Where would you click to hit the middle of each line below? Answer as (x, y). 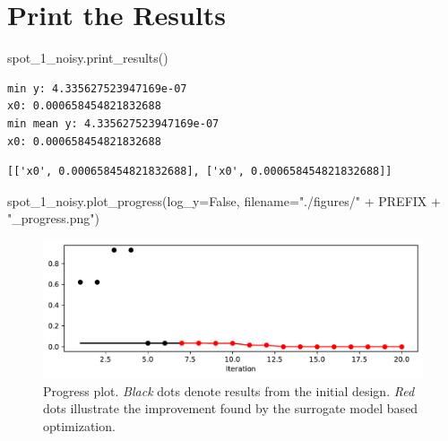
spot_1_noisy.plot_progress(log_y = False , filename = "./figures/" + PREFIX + (224, 200)
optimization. (79, 425)
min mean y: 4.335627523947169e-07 (113, 123)
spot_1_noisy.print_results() (88, 58)
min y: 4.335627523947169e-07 (97, 88)
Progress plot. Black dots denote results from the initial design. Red (229, 390)
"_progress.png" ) (53, 218)
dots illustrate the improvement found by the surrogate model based (231, 408)
